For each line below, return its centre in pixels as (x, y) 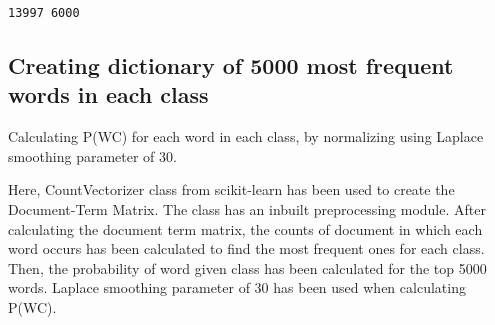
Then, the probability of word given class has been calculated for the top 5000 (247, 267)
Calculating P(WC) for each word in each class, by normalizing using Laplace (246, 136)
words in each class (108, 94)
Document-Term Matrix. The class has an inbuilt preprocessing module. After (247, 209)
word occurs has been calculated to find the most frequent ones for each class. (246, 248)
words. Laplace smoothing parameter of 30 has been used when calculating (237, 287)
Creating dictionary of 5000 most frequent (231, 65)
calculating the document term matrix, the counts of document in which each (245, 228)
